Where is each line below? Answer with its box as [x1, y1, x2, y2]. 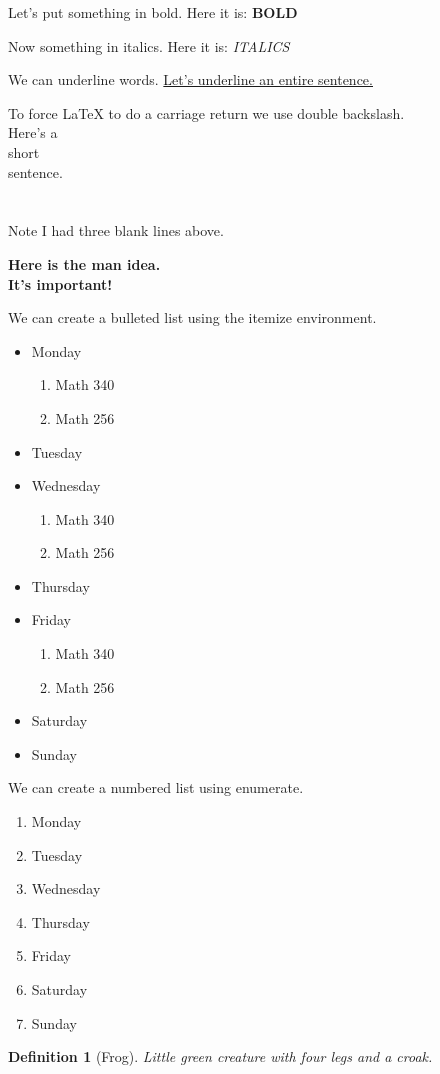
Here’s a [8, 122, 58, 143]
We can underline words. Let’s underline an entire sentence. [8, 69, 373, 90]
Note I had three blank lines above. [8, 220, 224, 241]
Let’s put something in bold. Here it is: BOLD [8, 2, 298, 22]
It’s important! [8, 273, 113, 294]
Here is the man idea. [8, 253, 161, 274]
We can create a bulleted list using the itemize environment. [8, 307, 377, 328]
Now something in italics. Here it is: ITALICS [8, 35, 290, 56]
